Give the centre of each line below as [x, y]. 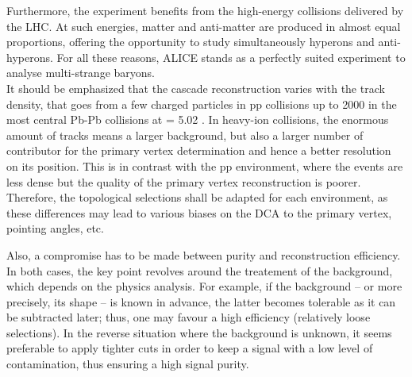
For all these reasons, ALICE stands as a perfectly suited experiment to [231, 57]
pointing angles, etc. [55, 228]
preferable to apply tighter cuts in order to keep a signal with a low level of [190, 348]
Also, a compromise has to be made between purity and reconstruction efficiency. [204, 254]
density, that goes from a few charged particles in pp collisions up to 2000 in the [202, 104]
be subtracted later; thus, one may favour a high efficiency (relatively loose [189, 317]
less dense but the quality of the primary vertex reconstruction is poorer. [184, 181]
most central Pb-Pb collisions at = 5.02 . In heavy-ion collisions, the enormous [198, 119]
